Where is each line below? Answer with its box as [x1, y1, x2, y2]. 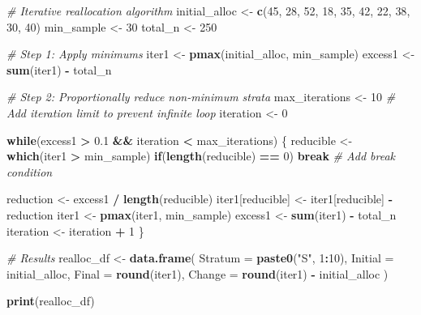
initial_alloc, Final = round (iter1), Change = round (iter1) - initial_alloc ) [6, 265, 389, 282]
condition [6, 163, 53, 180]
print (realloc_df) [6, 292, 95, 309]
